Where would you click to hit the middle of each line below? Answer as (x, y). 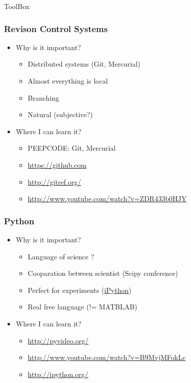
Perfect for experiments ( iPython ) (79, 290)
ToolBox (17, 6)
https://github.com (57, 164)
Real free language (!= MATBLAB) (82, 307)
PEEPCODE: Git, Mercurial (72, 148)
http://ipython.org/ (58, 374)
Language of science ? (61, 256)
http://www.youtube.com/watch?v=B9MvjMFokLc (107, 357)
